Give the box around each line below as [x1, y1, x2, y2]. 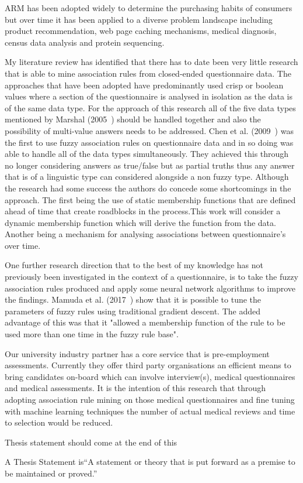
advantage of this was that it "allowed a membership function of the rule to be [5, 316, 285, 328]
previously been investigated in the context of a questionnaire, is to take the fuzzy [5, 270, 298, 283]
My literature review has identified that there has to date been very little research [5, 56, 298, 68]
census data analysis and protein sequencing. [5, 36, 165, 48]
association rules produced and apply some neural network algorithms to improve [5, 282, 296, 294]
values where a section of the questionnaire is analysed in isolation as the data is [5, 90, 292, 102]
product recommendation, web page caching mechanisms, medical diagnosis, [5, 25, 277, 37]
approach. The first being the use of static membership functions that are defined [5, 193, 296, 205]
